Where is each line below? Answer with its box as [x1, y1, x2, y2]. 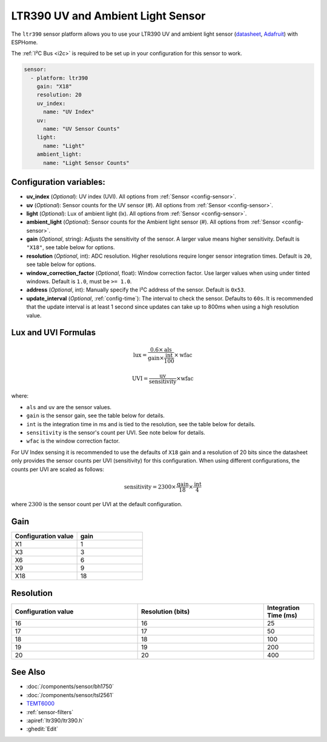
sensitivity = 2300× [124, 483, 176, 490]
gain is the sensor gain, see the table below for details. [26, 412, 165, 419]
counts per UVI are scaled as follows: [11, 466, 105, 473]
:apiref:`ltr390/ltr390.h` [26, 717, 84, 724]
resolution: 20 [36, 92, 82, 98]
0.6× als [150, 346, 172, 353]
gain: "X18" [36, 83, 73, 90]
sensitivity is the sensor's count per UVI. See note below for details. [26, 429, 205, 436]
